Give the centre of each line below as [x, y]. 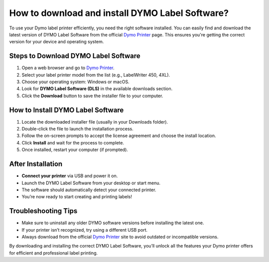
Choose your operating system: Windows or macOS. [75, 82]
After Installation [36, 164]
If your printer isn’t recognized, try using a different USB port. [85, 230]
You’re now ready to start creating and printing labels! [77, 197]
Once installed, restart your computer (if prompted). [75, 150]
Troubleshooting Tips [43, 211]
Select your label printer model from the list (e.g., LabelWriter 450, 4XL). [96, 75]
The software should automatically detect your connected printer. [89, 190]
